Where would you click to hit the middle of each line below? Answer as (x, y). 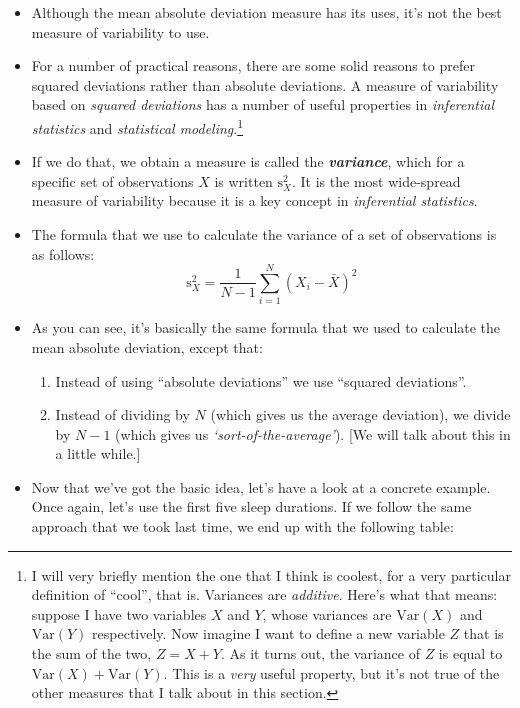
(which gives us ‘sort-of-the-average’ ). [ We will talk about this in (313, 433)
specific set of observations (112, 180)
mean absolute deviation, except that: (147, 346)
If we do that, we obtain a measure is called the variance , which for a (248, 161)
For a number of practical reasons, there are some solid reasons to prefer (253, 65)
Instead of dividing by (122, 414)
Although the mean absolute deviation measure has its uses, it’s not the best (266, 12)
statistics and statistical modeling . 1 (137, 126)
